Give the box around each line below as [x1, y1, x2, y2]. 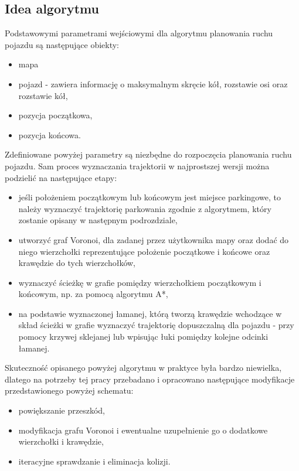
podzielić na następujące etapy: [5, 171, 117, 183]
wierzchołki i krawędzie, [18, 435, 104, 448]
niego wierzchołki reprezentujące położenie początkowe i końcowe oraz [18, 245, 270, 257]
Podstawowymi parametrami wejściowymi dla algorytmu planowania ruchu [5, 27, 273, 39]
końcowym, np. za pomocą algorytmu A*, [18, 288, 168, 300]
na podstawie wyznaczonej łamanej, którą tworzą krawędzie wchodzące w [18, 307, 282, 319]
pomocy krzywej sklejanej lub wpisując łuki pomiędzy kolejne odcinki [18, 330, 269, 343]
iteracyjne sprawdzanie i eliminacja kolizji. [18, 455, 171, 467]
